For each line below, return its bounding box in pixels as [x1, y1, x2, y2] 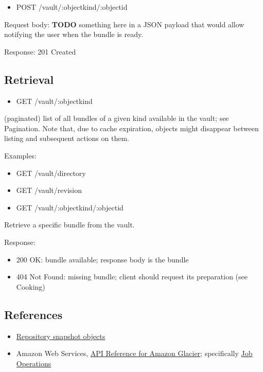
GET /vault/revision [16, 185, 82, 196]
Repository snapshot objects [16, 330, 106, 341]
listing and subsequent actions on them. [4, 133, 129, 144]
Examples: [4, 150, 37, 161]
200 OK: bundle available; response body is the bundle [16, 254, 189, 264]
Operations [16, 358, 51, 368]
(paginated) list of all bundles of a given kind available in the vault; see [4, 113, 229, 123]
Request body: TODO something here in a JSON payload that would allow [4, 19, 244, 29]
